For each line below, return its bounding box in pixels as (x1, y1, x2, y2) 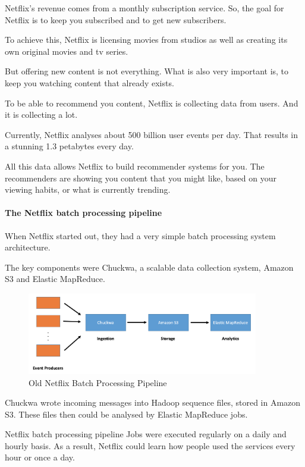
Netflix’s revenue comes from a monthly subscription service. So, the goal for (5, 2, 284, 14)
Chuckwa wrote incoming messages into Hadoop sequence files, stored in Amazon (5, 396, 301, 409)
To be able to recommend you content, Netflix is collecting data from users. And (5, 96, 298, 109)
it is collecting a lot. (5, 108, 78, 121)
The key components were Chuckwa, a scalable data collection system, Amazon (5, 261, 294, 273)
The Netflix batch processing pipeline (5, 206, 162, 219)
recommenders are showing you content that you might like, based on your (5, 171, 276, 184)
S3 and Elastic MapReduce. (5, 272, 105, 285)
